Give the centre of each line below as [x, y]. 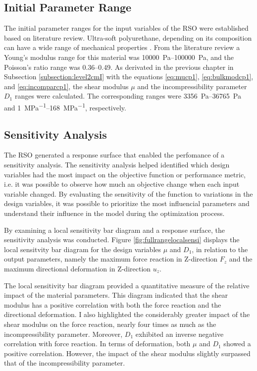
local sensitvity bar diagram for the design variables [83, 249]
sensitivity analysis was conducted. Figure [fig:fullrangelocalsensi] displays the [122, 239]
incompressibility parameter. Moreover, [63, 334]
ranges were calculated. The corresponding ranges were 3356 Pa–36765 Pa [128, 96]
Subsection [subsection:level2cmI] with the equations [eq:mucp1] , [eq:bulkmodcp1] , [129, 77]
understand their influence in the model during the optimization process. [114, 213]
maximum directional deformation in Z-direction [77, 268]
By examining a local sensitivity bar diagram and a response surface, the [115, 230]
